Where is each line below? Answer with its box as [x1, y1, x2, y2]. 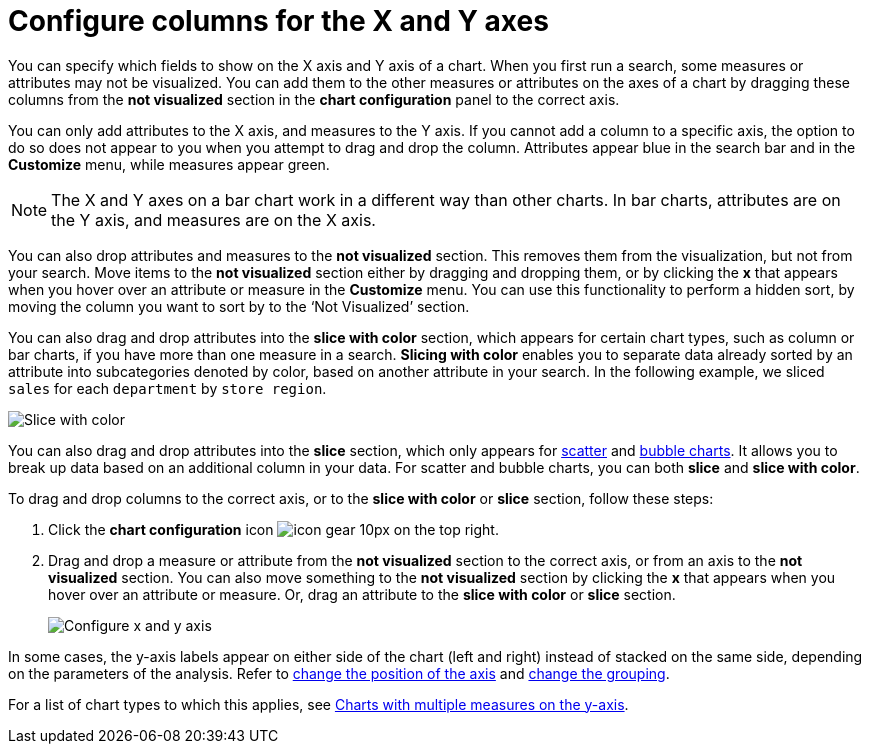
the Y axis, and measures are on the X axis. [51, 209, 376, 230]
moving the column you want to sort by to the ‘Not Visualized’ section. [8, 297, 470, 315]
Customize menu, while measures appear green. [8, 155, 330, 173]
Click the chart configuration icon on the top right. [48, 520, 499, 538]
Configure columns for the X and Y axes [8, 4, 549, 38]
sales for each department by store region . [8, 379, 327, 397]
